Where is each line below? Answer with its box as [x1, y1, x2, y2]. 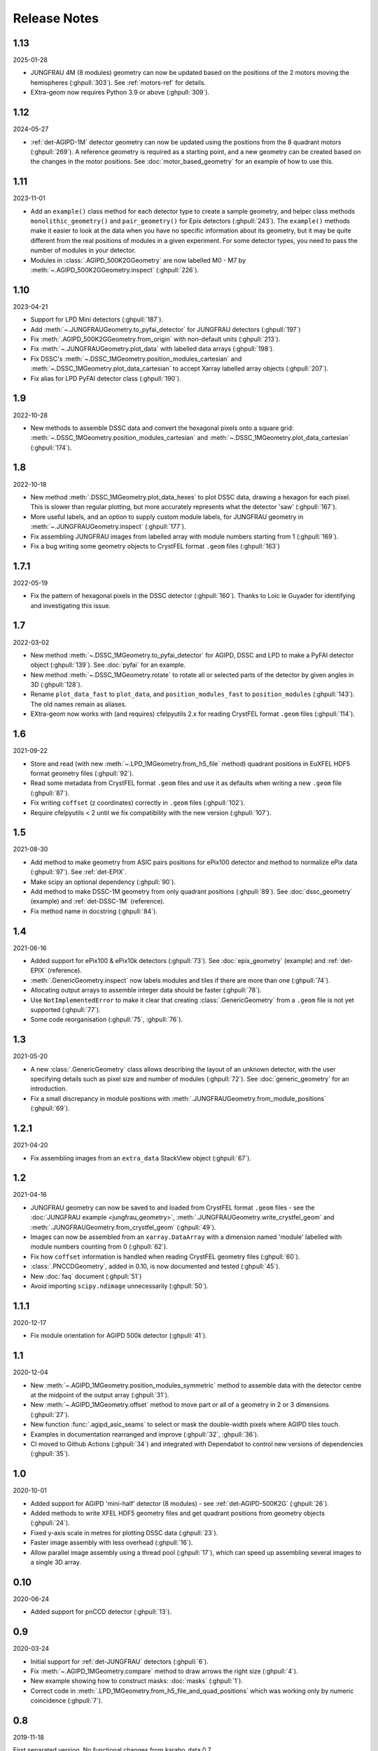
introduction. [30, 1084, 68, 1093]
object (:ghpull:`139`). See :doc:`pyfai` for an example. [30, 660, 185, 669]
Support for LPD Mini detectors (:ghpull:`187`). [30, 315, 164, 324]
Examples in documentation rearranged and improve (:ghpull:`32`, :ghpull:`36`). [30, 1430, 259, 1439]
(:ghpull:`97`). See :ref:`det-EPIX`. [30, 868, 127, 876]
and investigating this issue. [30, 601, 111, 609]
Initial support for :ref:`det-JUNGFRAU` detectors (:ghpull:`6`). [30, 1657, 209, 1666]
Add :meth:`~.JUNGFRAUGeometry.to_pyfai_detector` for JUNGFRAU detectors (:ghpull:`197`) [30, 325, 301, 333]
